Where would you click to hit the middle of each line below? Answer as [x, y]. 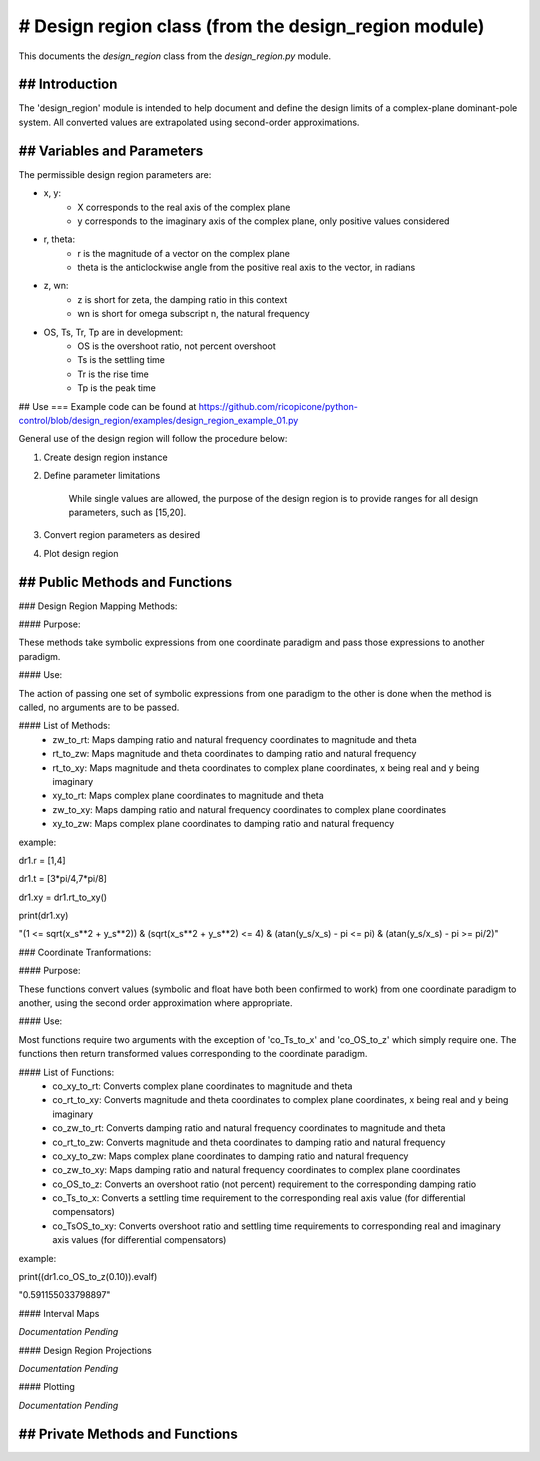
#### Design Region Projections [85, 1350]
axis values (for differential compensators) [139, 1240]
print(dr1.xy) [43, 916]
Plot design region [81, 553]
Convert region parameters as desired [122, 535]
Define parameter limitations [102, 476]
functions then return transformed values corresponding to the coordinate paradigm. [193, 1054]
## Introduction [68, 84]
